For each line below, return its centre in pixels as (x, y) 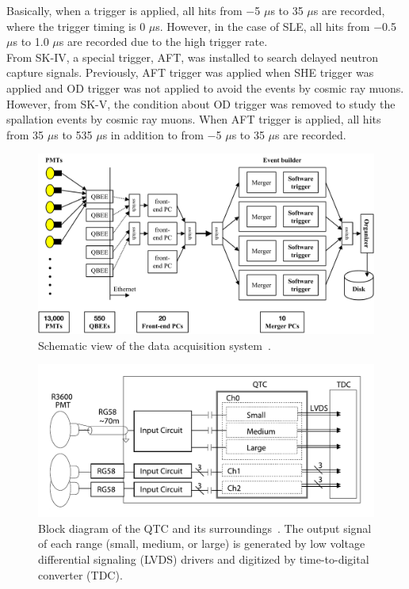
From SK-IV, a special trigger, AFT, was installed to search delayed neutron (193, 57)
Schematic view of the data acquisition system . (155, 345)
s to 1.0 (31, 42)
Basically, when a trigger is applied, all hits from (124, 10)
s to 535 (73, 134)
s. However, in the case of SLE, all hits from (263, 26)
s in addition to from (153, 134)
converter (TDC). (80, 574)
